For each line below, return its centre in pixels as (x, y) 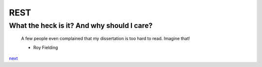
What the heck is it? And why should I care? (81, 26)
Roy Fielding (46, 47)
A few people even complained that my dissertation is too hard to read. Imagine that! (106, 39)
